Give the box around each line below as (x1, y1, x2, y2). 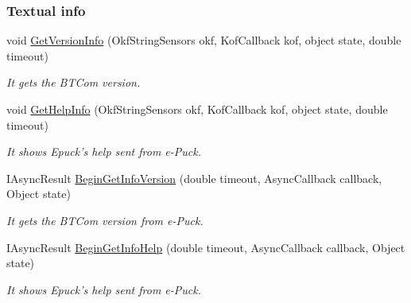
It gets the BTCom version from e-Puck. (6, 212, 204, 228)
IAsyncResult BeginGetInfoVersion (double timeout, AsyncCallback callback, (6, 169, 382, 186)
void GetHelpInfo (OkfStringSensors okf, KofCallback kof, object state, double (6, 101, 388, 117)
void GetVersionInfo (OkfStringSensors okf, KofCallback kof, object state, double (6, 32, 401, 49)
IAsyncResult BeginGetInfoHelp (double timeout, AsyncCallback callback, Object (6, 239, 405, 255)
